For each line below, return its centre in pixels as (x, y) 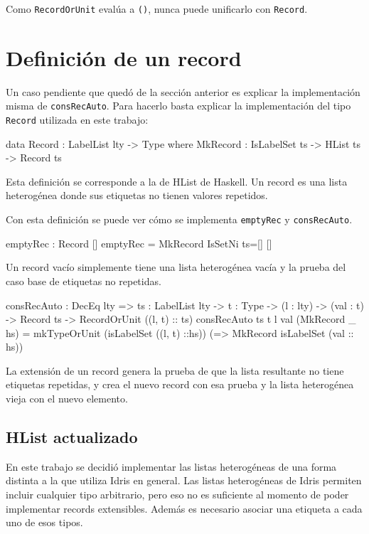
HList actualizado (72, 437)
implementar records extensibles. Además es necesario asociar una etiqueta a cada (184, 508)
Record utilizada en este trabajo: (77, 120)
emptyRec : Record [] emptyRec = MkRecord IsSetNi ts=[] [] (139, 243)
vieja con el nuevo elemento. (67, 399)
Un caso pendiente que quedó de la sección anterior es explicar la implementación (183, 91)
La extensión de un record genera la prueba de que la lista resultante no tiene (175, 370)
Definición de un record (124, 57)
